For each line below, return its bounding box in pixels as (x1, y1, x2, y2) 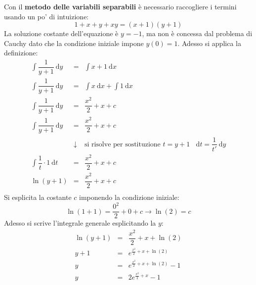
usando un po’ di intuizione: (4, 11, 89, 21)
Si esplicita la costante (4, 191, 72, 202)
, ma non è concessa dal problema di (142, 28, 253, 39)
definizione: (4, 47, 38, 58)
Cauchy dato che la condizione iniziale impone (4, 38, 144, 48)
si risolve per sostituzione (84, 141, 161, 148)
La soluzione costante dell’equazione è (4, 28, 119, 39)
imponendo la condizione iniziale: (79, 191, 179, 202)
